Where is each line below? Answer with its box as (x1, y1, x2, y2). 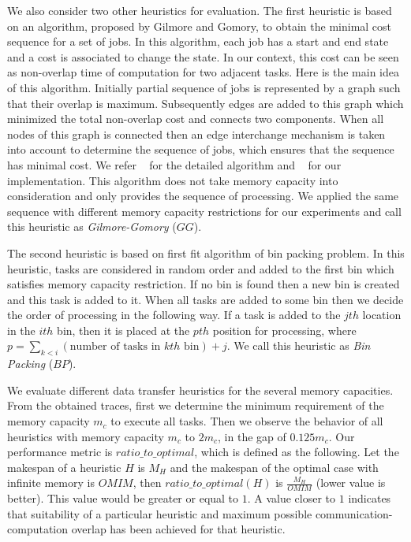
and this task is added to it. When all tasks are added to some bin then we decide (7, 291, 404, 307)
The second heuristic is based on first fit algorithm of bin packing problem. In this (7, 244, 405, 261)
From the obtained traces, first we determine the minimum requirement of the (7, 397, 384, 414)
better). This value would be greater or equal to (7, 490, 239, 507)
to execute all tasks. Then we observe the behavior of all (110, 413, 383, 429)
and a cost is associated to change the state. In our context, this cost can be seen (7, 48, 399, 65)
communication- (315, 505, 393, 522)
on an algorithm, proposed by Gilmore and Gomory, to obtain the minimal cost (7, 17, 392, 34)
